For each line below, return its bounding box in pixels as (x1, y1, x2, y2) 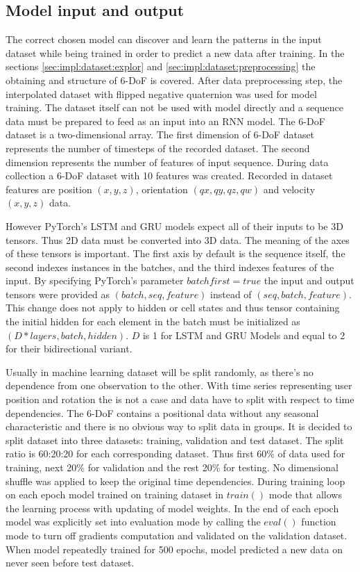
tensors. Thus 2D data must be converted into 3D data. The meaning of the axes (6, 232, 350, 247)
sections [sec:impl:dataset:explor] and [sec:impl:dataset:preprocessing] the (6, 59, 316, 74)
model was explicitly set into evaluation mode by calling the (6, 514, 261, 529)
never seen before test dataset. (6, 555, 135, 570)
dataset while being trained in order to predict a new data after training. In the (6, 45, 345, 60)
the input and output (264, 273, 354, 288)
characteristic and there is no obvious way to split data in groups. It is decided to (6, 419, 352, 434)
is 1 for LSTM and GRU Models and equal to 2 (142, 327, 345, 342)
